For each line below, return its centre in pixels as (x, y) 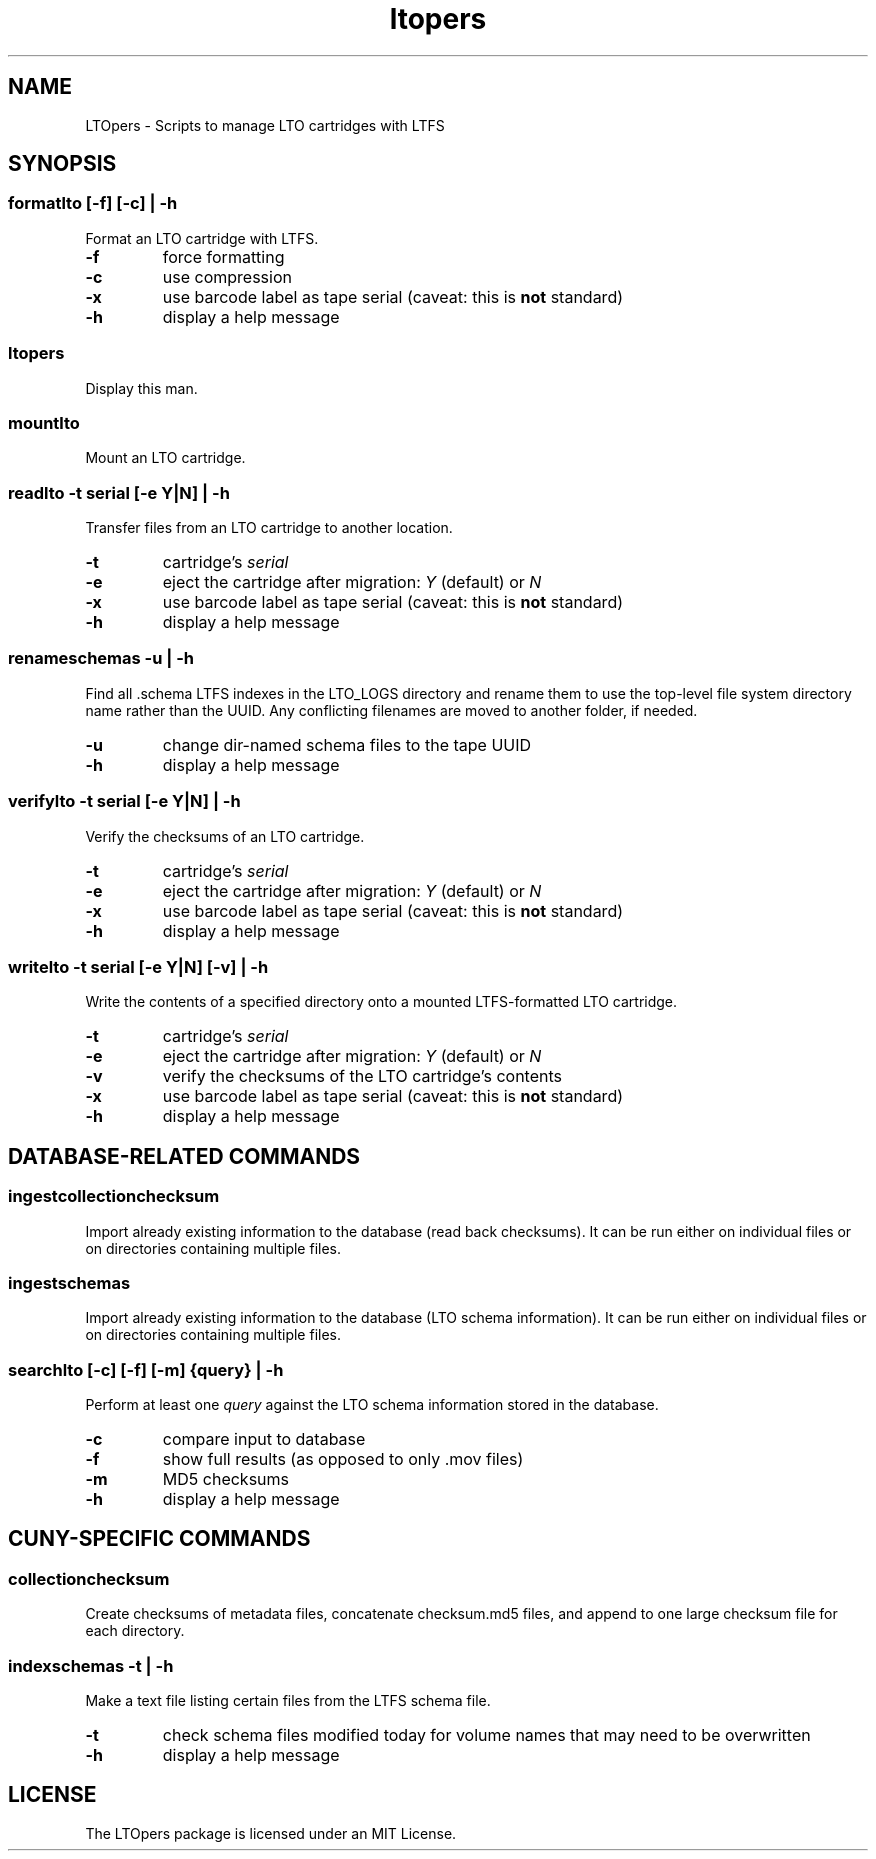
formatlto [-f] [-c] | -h (93, 203)
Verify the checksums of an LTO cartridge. (225, 836)
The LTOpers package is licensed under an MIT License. (271, 1833)
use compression (227, 276)
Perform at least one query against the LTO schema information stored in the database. (372, 1405)
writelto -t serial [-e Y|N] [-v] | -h (138, 966)
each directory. (135, 1631)
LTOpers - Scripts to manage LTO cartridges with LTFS (265, 125)
